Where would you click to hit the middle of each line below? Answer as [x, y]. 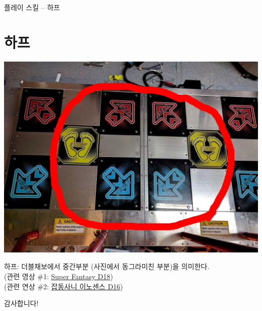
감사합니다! [21, 303]
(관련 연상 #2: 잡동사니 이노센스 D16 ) [64, 286]
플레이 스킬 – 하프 [32, 7]
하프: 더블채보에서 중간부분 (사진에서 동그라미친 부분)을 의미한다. [107, 266]
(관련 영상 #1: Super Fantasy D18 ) [59, 276]
